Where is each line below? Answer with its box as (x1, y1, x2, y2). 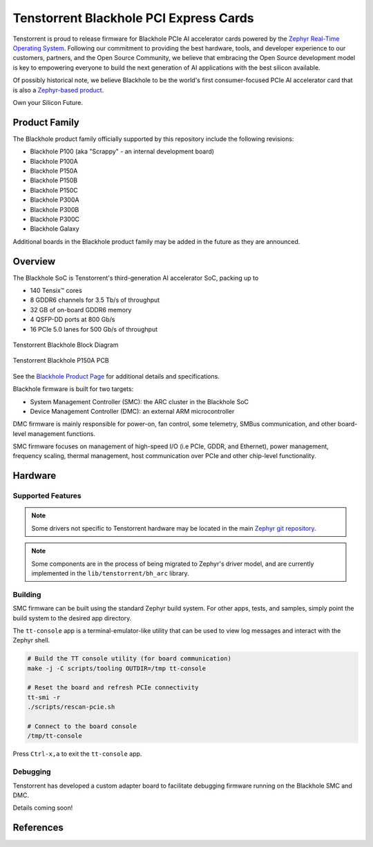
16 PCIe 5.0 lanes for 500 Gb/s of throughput (30, 325, 158, 333)
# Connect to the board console (27, 723, 137, 730)
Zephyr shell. (12, 636, 50, 645)
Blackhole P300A (30, 196, 79, 204)
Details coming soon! (12, 803, 73, 812)
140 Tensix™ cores (30, 287, 82, 294)
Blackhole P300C (30, 215, 79, 223)
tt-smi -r (27, 693, 61, 701)
